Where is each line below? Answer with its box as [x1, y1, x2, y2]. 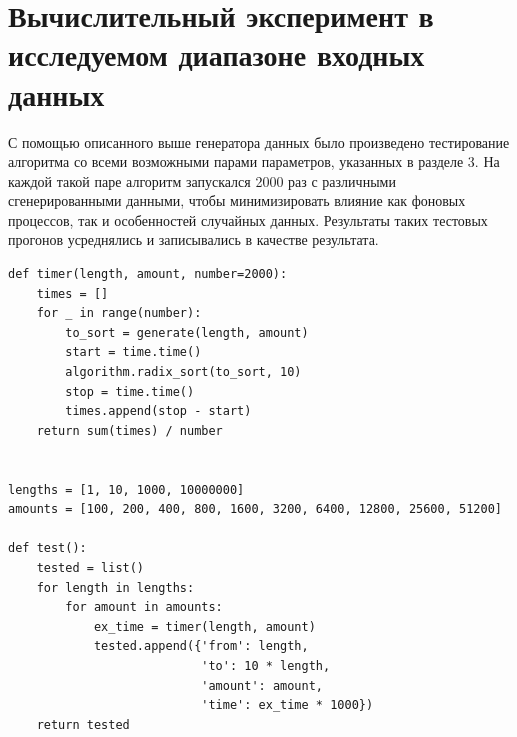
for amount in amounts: [65, 600, 223, 615]
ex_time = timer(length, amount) [93, 619, 316, 634]
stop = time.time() [65, 384, 195, 399]
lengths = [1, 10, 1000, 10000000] [8, 482, 245, 497]
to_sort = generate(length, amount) [65, 325, 309, 340]
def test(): [8, 541, 87, 556]
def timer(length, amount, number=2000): [8, 267, 288, 282]
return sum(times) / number [36, 423, 223, 438]
